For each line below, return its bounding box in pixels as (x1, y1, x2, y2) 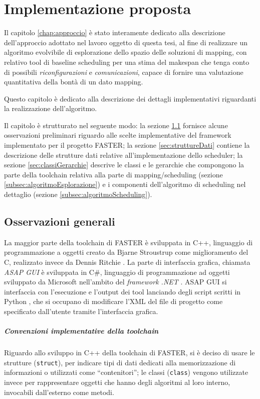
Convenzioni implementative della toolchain (4, 326, 159, 336)
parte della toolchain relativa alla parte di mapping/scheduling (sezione (4, 169, 223, 179)
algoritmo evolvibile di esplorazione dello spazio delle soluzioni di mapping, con (4, 47, 247, 57)
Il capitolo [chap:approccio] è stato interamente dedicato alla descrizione (4, 27, 225, 38)
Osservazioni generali (4, 214, 115, 229)
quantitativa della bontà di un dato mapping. (4, 76, 143, 87)
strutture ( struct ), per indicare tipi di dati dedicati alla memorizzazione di (4, 357, 236, 367)
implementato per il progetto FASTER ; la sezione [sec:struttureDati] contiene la (4, 140, 250, 150)
